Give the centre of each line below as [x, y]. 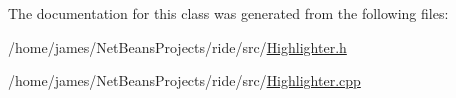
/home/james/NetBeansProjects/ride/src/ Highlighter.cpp [184, 80]
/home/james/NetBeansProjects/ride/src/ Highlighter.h [177, 46]
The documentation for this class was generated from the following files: [228, 13]
